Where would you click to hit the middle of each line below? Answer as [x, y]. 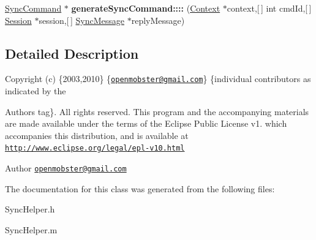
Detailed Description [72, 53]
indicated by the [36, 91]
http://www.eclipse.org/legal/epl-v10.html [95, 148]
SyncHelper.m [31, 229]
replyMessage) [158, 20]
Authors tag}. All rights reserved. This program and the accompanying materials [157, 111]
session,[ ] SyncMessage [81, 20]
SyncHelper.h [30, 209]
